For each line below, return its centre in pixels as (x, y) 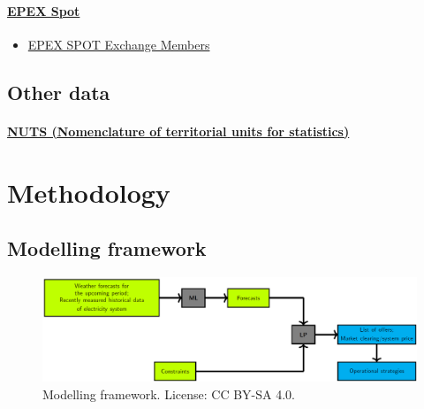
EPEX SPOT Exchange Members (119, 44)
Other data (59, 92)
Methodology (89, 192)
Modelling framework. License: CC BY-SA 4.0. (169, 394)
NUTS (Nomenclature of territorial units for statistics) (178, 131)
